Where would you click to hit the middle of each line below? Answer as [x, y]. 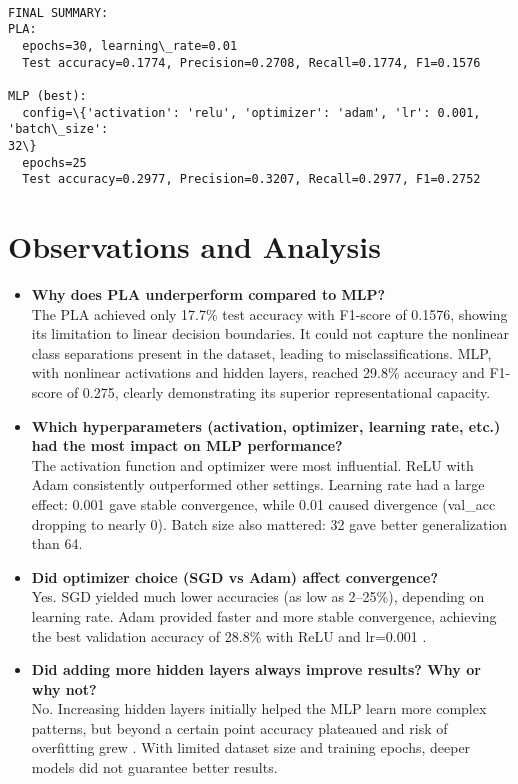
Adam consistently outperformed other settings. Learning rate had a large [258, 484]
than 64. [57, 543]
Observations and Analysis [194, 246]
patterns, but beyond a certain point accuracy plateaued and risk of [239, 727]
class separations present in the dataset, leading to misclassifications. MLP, [261, 352]
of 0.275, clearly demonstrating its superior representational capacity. [278, 391]
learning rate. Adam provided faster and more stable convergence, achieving [264, 615]
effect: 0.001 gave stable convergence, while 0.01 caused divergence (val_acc [263, 503]
